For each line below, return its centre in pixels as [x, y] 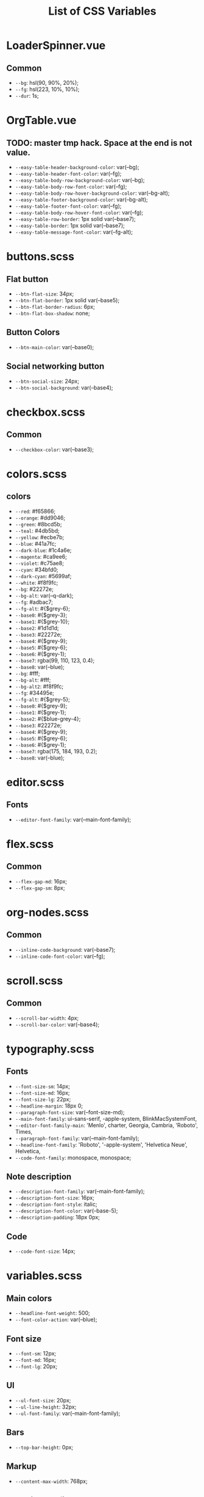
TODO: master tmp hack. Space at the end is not [99, 143]
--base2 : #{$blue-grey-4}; [48, 719]
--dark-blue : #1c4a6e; [43, 550]
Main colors [29, 1298]
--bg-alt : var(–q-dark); [44, 595]
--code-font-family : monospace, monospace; [73, 1158]
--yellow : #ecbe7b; [40, 537]
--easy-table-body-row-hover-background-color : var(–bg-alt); [92, 193]
